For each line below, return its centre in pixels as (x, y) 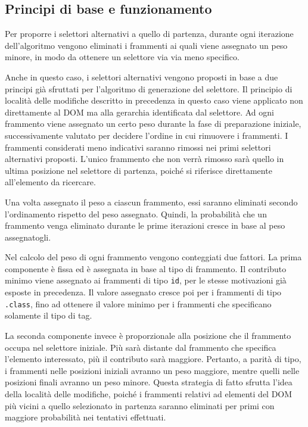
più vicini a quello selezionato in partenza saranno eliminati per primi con (140, 405)
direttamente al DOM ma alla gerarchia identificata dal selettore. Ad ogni (139, 112)
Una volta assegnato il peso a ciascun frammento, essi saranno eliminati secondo (151, 202)
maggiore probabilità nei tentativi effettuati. (85, 417)
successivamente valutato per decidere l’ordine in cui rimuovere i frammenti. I (147, 135)
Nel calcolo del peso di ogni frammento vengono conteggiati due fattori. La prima (153, 257)
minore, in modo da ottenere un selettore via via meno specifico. (122, 57)
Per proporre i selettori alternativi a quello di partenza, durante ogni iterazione (149, 34)
